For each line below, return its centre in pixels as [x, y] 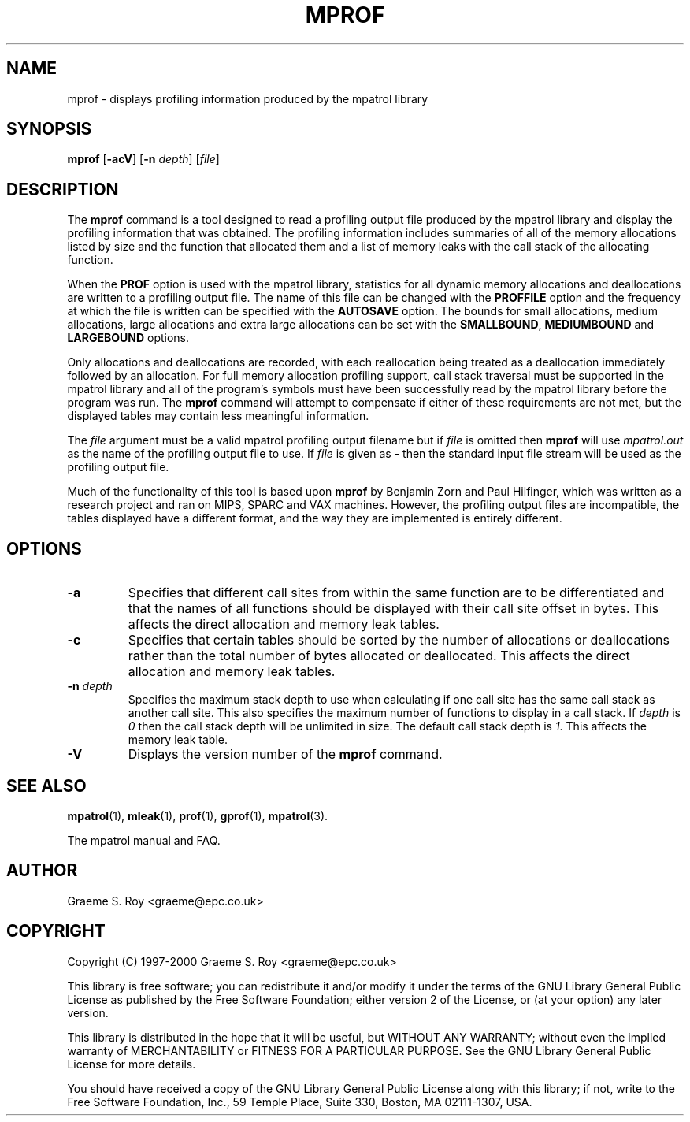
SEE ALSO [46, 786]
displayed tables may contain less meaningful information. [218, 416]
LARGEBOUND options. [128, 338]
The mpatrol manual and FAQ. [144, 840]
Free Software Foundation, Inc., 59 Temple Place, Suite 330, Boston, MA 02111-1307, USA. [300, 1102]
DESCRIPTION [63, 189]
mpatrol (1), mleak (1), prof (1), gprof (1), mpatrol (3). [198, 815]
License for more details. [132, 1064]
